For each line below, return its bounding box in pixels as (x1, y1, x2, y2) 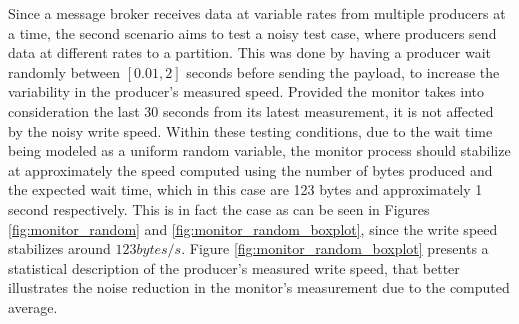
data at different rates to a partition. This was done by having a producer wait (8, 42, 492, 63)
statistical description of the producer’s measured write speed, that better (8, 257, 460, 278)
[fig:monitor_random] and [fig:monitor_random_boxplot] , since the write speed (8, 218, 498, 239)
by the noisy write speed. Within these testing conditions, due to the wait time (8, 120, 493, 141)
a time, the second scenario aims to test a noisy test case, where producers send (8, 22, 497, 43)
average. (8, 296, 58, 317)
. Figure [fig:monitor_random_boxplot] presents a (181, 238, 489, 259)
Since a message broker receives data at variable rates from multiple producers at (8, 3, 506, 23)
